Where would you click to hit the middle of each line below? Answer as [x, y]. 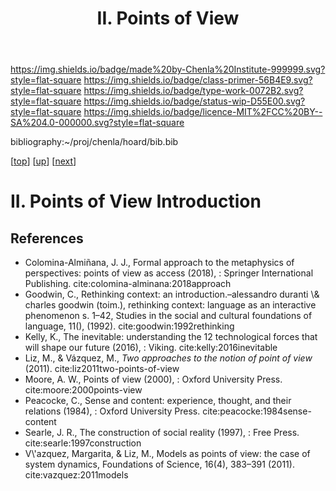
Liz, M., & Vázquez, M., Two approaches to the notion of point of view [168, 358]
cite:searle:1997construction [83, 443]
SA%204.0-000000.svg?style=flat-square [97, 123]
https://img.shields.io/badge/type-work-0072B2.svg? [193, 91]
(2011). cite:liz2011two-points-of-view [102, 369]
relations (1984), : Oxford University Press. [112, 411]
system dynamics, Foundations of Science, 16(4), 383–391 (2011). [159, 464]
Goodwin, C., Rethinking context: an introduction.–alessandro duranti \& [172, 294]
